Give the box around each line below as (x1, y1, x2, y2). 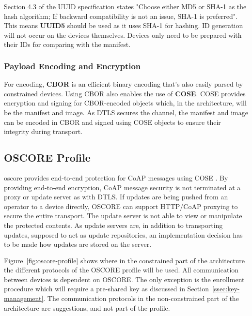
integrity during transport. (4, 126, 83, 136)
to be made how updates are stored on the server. (4, 239, 152, 249)
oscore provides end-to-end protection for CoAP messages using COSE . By (4, 172, 228, 182)
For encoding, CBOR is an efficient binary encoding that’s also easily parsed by (4, 79, 243, 89)
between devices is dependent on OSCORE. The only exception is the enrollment (4, 274, 245, 284)
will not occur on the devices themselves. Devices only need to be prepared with (4, 30, 242, 40)
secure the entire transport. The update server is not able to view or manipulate (4, 211, 242, 221)
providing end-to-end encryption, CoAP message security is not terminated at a (4, 182, 241, 192)
